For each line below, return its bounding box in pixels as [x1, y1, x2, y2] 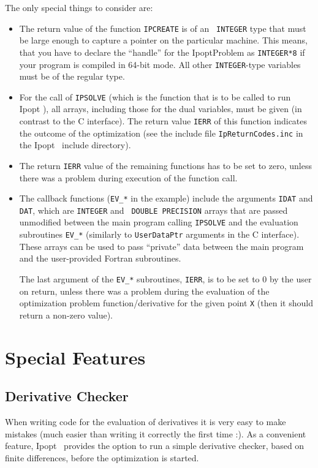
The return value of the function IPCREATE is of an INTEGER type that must [19, 21, 306, 34]
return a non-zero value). [19, 308, 113, 321]
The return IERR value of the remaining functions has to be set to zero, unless [19, 159, 312, 172]
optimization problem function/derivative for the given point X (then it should [19, 296, 313, 309]
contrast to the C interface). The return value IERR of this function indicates [19, 115, 308, 127]
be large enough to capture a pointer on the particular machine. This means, [19, 34, 308, 47]
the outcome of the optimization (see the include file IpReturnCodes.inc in [19, 126, 303, 139]
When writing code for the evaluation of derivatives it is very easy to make [5, 415, 286, 428]
